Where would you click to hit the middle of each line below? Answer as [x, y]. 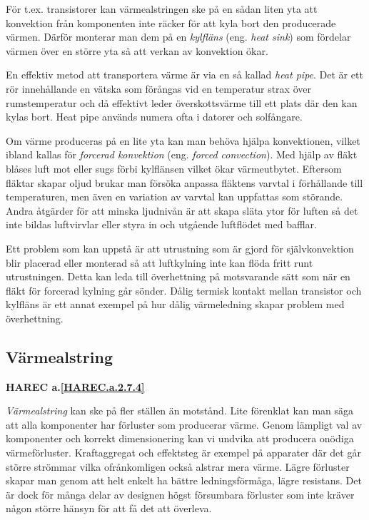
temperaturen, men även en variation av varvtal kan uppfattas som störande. [175, 197]
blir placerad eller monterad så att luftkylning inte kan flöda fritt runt [160, 262]
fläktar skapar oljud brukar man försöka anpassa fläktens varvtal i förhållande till [184, 182]
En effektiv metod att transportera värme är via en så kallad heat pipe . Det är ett [184, 75]
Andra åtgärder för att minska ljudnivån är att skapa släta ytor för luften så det [182, 210]
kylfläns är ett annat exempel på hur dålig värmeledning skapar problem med [175, 304]
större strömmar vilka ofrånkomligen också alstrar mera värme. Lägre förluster [178, 466]
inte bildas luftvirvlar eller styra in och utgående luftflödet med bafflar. [161, 224]
